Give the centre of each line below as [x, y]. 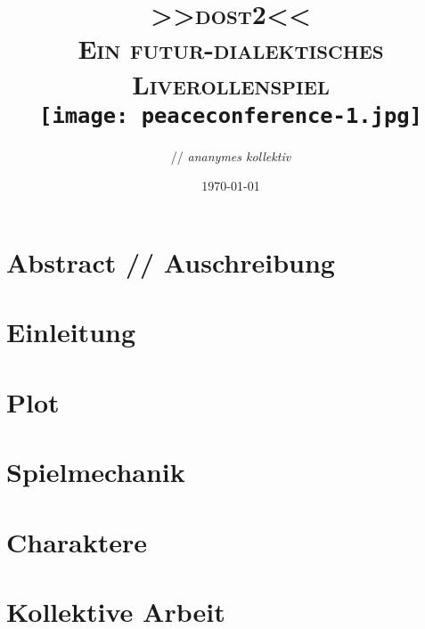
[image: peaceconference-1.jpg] [231, 115]
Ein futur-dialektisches [231, 49]
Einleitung [71, 332]
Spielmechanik [96, 472]
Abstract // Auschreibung [171, 262]
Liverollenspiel [231, 83]
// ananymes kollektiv [231, 155]
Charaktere [77, 541]
